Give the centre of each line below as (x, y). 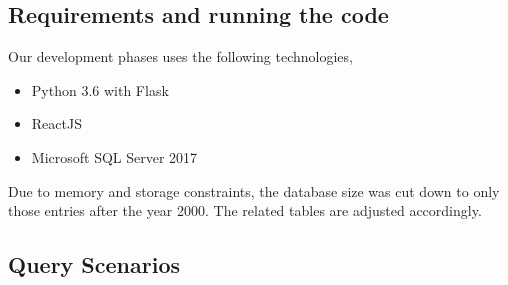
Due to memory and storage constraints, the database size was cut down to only (254, 190)
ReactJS (56, 123)
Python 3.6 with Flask (100, 89)
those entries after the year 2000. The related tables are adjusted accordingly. (245, 210)
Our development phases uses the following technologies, (180, 56)
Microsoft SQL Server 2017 (114, 156)
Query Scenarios (94, 264)
